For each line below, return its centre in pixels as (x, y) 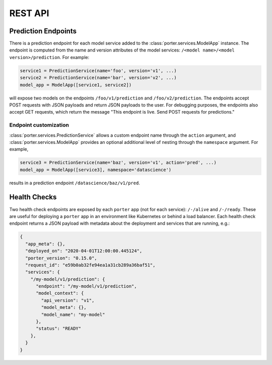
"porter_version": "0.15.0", (61, 258)
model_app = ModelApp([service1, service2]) (76, 85)
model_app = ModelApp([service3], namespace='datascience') (96, 170)
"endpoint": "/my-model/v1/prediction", (86, 286)
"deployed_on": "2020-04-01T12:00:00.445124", (84, 251)
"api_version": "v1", (68, 300)
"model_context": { (60, 293)
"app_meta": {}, (45, 244)
